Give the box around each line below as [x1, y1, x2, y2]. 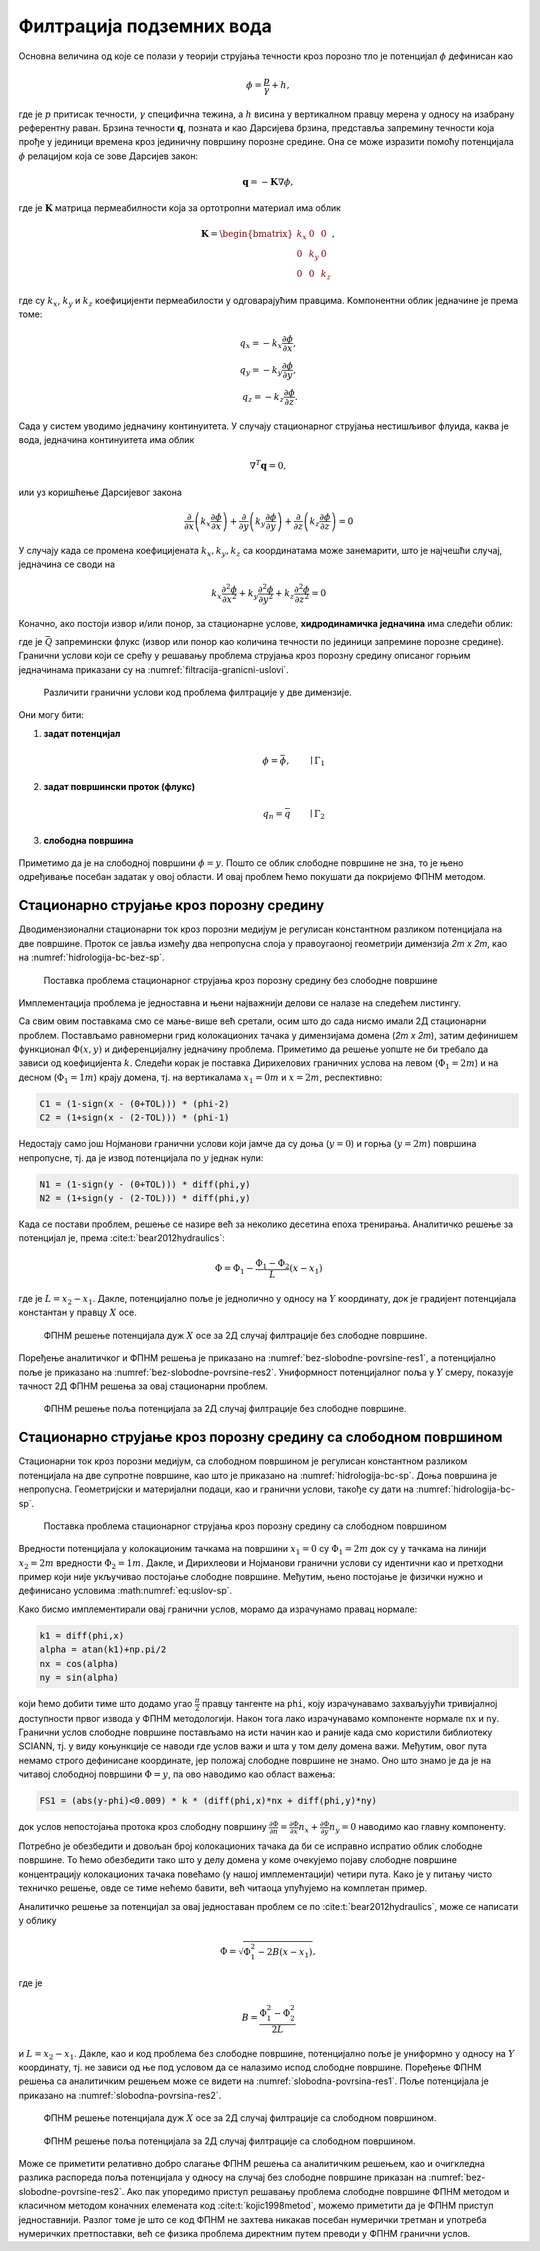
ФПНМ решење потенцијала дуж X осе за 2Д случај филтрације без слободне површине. [43, 1329, 428, 1341]
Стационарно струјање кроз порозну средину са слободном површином [18, 1429, 503, 1446]
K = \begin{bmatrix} [200, 228, 294, 240]
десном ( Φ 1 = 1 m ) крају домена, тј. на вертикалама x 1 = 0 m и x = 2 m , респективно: [18, 1071, 383, 1085]
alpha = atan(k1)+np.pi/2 [39, 1644, 167, 1655]
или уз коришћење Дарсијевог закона [18, 486, 182, 498]
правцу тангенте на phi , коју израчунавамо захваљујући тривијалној [201, 1698, 498, 1709]
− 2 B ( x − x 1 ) [257, 1946, 313, 1960]
